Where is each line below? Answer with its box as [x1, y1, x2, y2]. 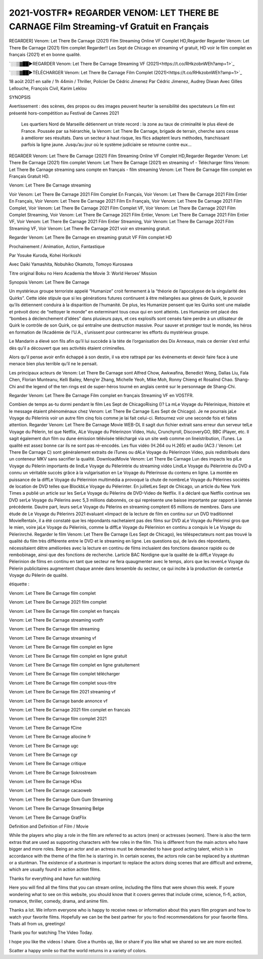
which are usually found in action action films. [9, 867, 101, 873]
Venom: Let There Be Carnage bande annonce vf [9, 698, 108, 704]
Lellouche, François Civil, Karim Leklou [9, 85, 87, 91]
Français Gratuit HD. [9, 173, 50, 179]
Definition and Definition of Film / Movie [9, 823, 89, 830]
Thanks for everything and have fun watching [9, 876, 101, 881]
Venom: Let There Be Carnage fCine [9, 725, 82, 730]
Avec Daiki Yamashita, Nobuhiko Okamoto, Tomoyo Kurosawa [9, 261, 133, 267]
